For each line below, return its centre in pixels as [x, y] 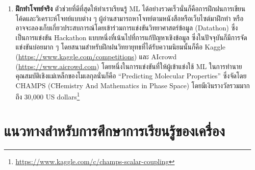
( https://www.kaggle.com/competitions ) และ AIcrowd [96, 56]
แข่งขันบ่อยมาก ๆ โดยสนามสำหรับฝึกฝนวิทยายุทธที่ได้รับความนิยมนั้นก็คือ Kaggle [120, 47]
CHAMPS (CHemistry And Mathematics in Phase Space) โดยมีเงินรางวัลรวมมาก [133, 85]
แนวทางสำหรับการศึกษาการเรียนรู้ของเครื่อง [115, 130]
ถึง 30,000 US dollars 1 [48, 96]
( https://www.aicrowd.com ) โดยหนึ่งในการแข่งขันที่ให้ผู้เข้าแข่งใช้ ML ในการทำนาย [129, 66]
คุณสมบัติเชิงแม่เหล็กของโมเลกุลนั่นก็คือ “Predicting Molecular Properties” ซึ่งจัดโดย [131, 76]
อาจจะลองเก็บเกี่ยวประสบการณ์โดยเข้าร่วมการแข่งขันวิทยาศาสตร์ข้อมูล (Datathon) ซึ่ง [127, 28]
